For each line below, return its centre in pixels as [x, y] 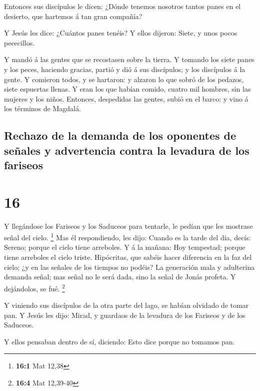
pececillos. [19, 42]
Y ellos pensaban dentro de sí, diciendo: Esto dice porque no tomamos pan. [119, 341]
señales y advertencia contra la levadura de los [127, 150]
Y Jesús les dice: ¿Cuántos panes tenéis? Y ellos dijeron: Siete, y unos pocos [121, 33]
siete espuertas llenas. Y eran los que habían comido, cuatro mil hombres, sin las [127, 89]
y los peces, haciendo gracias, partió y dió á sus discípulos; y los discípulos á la [125, 69]
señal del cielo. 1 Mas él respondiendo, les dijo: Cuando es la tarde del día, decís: [127, 237]
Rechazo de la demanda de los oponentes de [120, 135]
